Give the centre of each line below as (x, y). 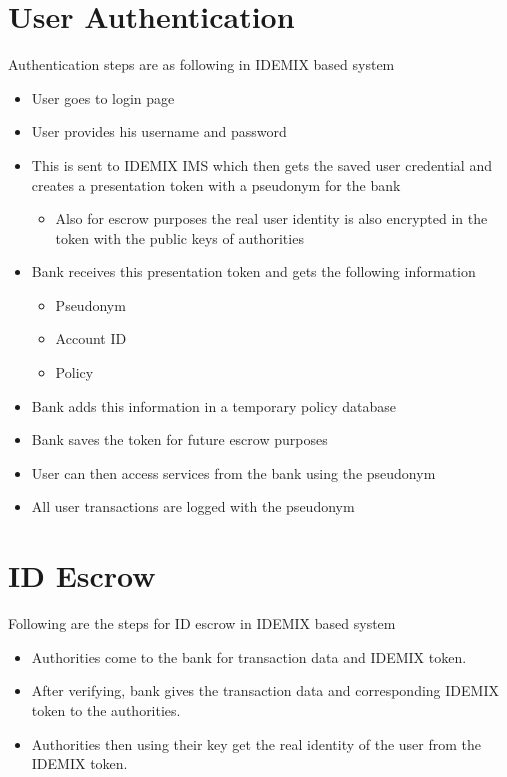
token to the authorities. (106, 709)
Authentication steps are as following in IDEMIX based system (201, 64)
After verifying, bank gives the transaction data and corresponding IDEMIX (265, 690)
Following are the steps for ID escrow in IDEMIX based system (202, 623)
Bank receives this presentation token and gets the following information (253, 271)
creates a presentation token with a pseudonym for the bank (216, 184)
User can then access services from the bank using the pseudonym (233, 472)
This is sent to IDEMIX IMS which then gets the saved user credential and (261, 164)
